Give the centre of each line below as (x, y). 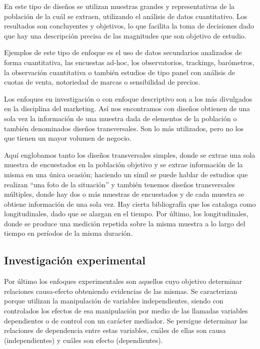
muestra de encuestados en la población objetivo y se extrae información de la (123, 164)
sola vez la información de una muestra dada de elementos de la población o (120, 118)
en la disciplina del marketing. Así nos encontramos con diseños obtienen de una (127, 108)
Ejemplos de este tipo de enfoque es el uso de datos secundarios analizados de (123, 52)
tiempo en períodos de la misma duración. (68, 233)
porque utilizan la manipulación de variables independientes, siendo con (114, 301)
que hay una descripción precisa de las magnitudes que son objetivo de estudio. (125, 35)
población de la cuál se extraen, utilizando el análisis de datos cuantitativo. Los (126, 16)
